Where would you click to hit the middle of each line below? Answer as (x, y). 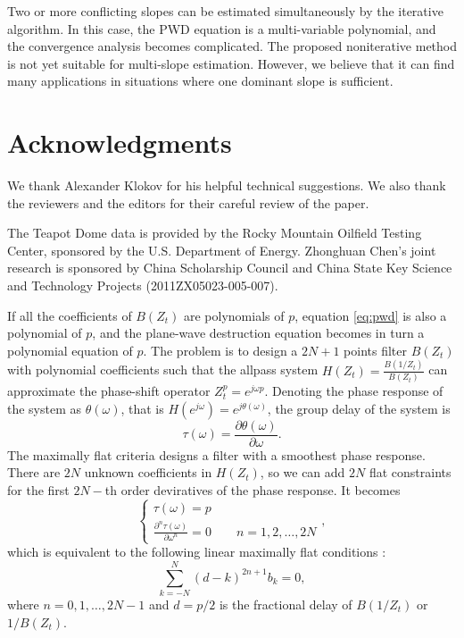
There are (34, 472)
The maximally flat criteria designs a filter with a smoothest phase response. (216, 454)
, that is (142, 408)
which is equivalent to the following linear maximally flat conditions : (197, 552)
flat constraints (410, 472)
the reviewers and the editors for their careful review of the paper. (188, 202)
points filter (375, 350)
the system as (45, 408)
